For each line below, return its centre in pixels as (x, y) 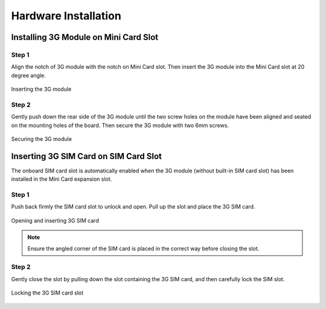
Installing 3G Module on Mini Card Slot (85, 37)
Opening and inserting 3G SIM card (55, 220)
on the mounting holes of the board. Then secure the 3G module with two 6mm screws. (120, 125)
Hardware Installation (66, 16)
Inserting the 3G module (41, 89)
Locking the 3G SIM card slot (47, 293)
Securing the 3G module (42, 139)
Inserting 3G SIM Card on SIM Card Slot (87, 156)
